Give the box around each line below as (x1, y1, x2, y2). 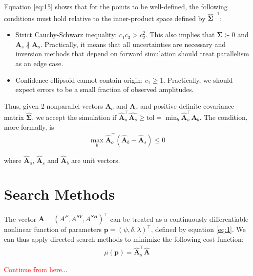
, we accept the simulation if (32, 112, 117, 122)
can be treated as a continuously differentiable (110, 213, 249, 224)
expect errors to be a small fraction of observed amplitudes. (15, 84, 194, 94)
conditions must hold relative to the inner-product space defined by (4, 13, 206, 23)
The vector (4, 213, 37, 224)
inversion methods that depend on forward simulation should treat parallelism (15, 48, 249, 59)
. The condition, (199, 112, 248, 122)
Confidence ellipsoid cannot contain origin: (15, 74, 143, 85)
